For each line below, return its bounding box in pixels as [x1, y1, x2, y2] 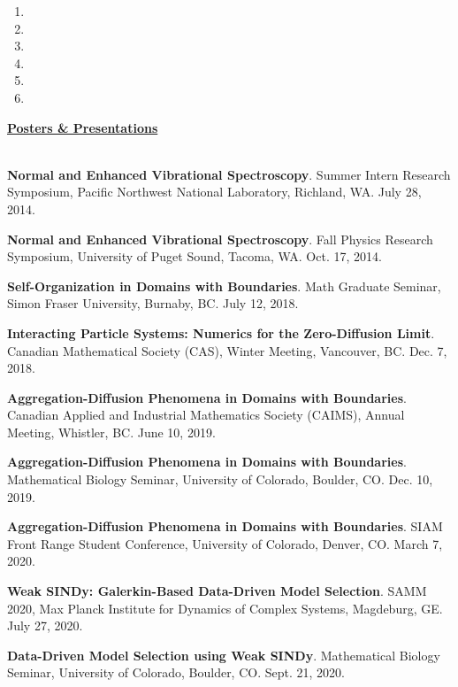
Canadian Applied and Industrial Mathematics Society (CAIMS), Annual [7, 405, 405, 424]
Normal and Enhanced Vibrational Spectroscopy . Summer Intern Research [7, 165, 451, 183]
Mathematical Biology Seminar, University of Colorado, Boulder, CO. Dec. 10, [7, 470, 433, 489]
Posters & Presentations [7, 118, 158, 136]
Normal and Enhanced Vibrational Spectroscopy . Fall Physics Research [7, 229, 433, 248]
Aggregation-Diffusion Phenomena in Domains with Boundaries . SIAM [7, 517, 443, 536]
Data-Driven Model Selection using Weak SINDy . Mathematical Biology [7, 645, 440, 664]
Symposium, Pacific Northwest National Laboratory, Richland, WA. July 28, [7, 182, 422, 201]
